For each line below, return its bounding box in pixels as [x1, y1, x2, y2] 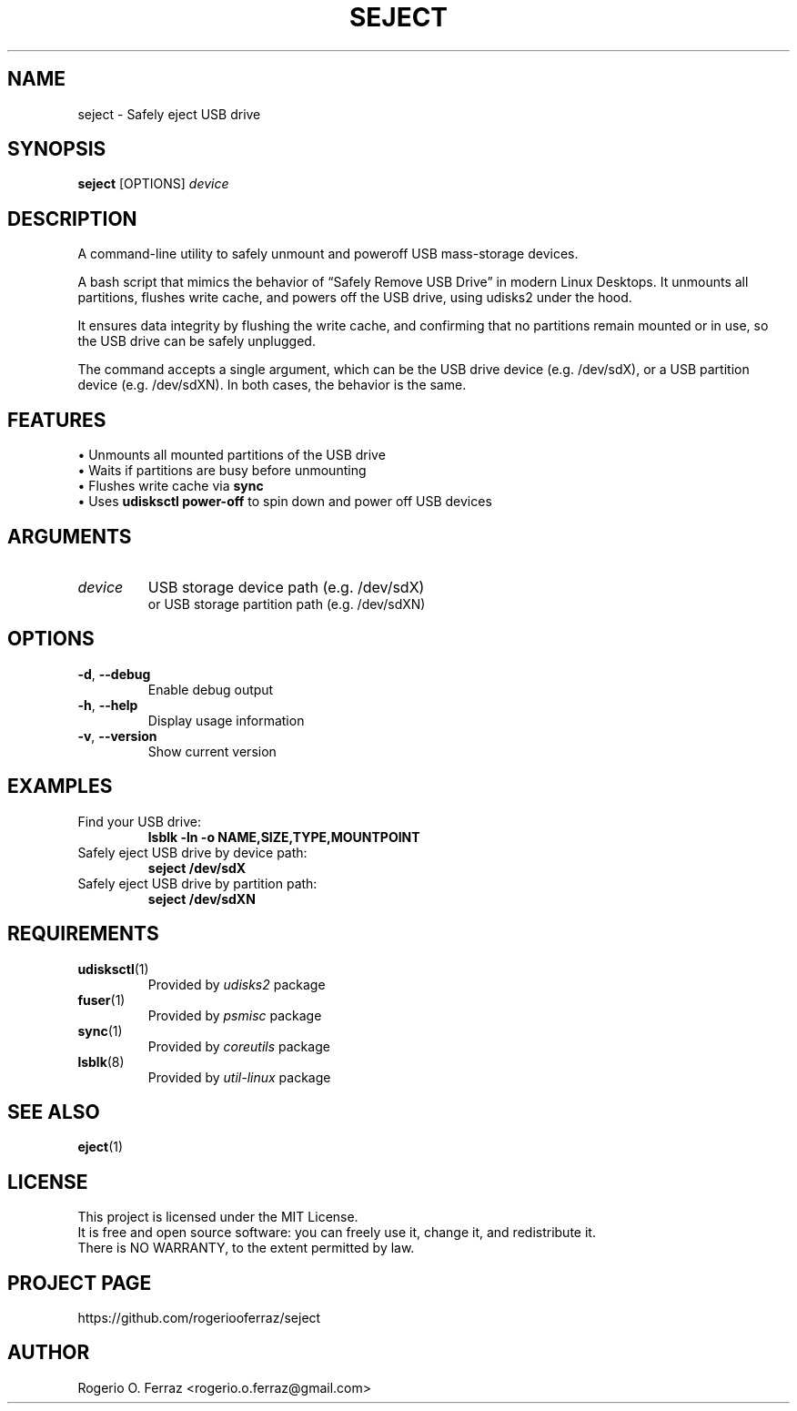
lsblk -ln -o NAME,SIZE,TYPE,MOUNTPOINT [147, 828, 420, 845]
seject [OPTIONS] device [77, 176, 229, 192]
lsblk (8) [77, 1053, 125, 1070]
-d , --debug [77, 665, 151, 682]
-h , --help [77, 696, 138, 713]
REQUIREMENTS [7, 922, 159, 946]
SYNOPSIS [7, 137, 106, 161]
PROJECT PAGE [7, 1271, 152, 1294]
